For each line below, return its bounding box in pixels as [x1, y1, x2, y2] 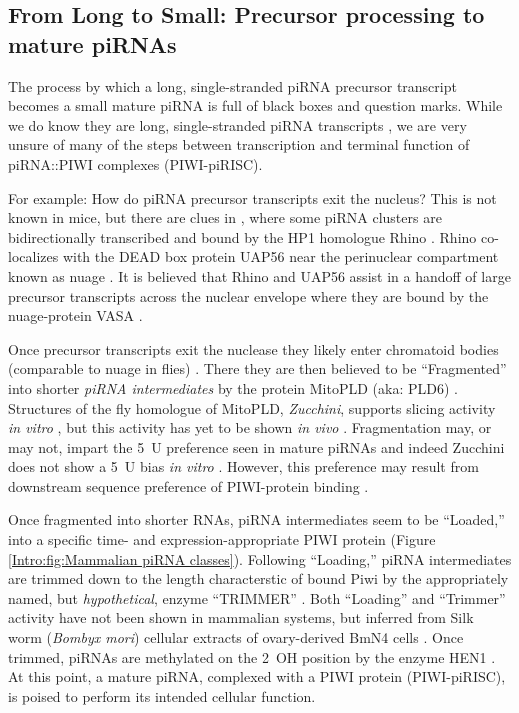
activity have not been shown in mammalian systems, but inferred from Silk [8, 607, 474, 628]
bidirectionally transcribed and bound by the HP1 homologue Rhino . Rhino [8, 226, 477, 247]
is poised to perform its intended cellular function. [8, 685, 316, 706]
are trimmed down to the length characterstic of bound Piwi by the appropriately [8, 568, 509, 589]
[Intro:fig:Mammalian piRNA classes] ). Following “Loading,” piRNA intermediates [8, 548, 512, 569]
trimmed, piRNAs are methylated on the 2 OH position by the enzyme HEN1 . [8, 646, 496, 667]
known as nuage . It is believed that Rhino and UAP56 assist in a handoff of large [8, 265, 511, 286]
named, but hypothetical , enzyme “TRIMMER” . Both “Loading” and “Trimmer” [8, 587, 506, 608]
